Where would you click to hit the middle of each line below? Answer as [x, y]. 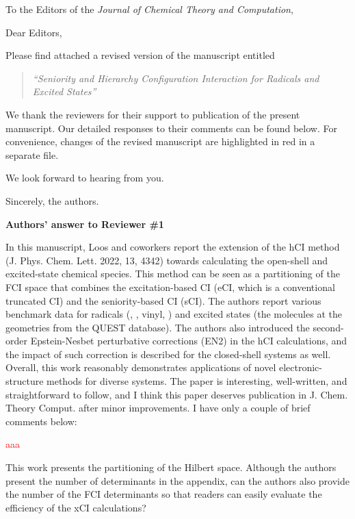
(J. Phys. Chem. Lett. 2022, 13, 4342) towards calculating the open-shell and [167, 260]
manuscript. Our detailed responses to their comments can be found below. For [171, 128]
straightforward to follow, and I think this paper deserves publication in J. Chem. [177, 394]
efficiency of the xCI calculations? [76, 507]
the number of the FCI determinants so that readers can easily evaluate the [164, 494]
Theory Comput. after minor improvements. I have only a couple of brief [158, 408]
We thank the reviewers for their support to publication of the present [153, 114]
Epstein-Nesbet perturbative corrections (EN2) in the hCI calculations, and [189, 341]
